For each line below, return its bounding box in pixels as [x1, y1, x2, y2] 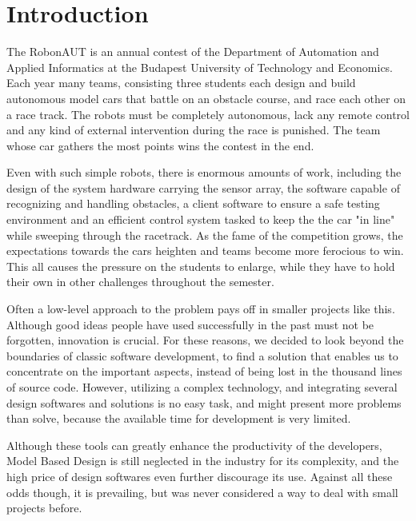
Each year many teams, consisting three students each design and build [6, 74, 356, 91]
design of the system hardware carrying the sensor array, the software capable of [6, 179, 400, 196]
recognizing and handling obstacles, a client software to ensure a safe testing [6, 195, 380, 212]
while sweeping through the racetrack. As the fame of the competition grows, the [6, 226, 403, 243]
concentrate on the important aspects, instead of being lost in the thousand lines [6, 363, 402, 380]
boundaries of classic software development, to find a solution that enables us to [6, 347, 398, 364]
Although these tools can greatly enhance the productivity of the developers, [6, 436, 382, 453]
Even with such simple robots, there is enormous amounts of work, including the [6, 164, 402, 181]
